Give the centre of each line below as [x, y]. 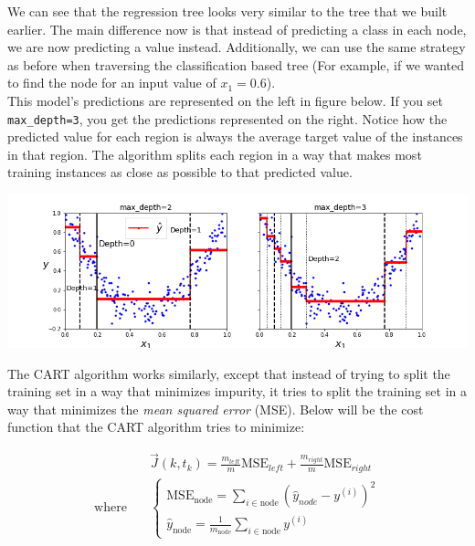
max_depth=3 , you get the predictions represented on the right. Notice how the [227, 118]
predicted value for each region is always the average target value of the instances [235, 136]
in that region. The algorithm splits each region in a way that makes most [215, 154]
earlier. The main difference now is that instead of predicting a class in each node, [237, 29]
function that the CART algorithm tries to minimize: [156, 427]
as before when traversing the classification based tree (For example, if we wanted [236, 64]
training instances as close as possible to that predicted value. [180, 172]
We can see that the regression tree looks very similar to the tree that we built [227, 11]
